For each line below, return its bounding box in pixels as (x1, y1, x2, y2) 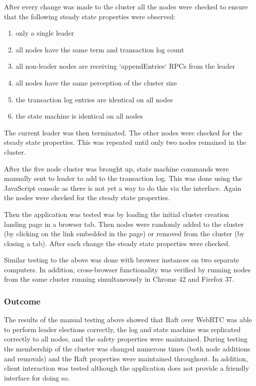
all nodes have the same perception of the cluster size (15, 77, 177, 87)
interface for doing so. (4, 372, 70, 383)
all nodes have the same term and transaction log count (15, 44, 184, 54)
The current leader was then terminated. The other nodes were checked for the (4, 127, 243, 137)
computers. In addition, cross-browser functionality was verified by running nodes (4, 264, 251, 274)
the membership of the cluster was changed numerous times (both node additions (4, 343, 251, 354)
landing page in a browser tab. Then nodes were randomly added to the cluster (4, 218, 244, 229)
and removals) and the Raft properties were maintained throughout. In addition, (4, 353, 248, 363)
